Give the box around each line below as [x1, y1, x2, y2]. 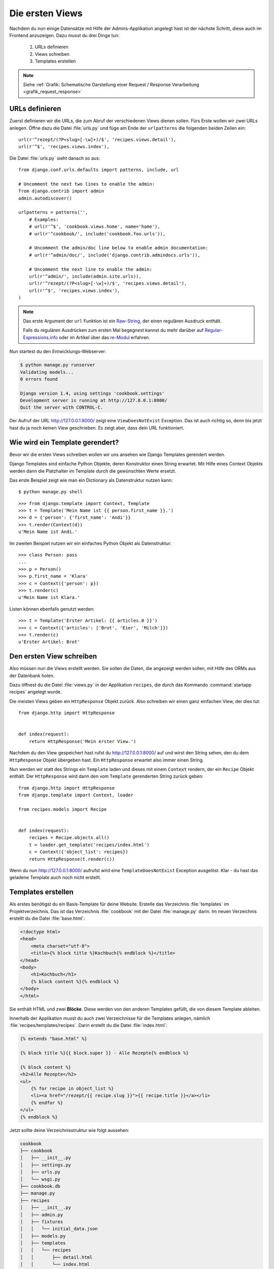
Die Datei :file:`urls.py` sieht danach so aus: [9, 155, 100, 161]
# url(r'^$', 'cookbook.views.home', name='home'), [28, 224, 160, 229]
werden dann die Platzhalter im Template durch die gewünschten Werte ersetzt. [9, 467, 177, 474]
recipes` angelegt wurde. [9, 689, 62, 695]
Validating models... [20, 369, 74, 375]
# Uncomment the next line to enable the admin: [28, 266, 152, 272]
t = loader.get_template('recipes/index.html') [28, 842, 150, 848]
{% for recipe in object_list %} [30, 1086, 114, 1091]
